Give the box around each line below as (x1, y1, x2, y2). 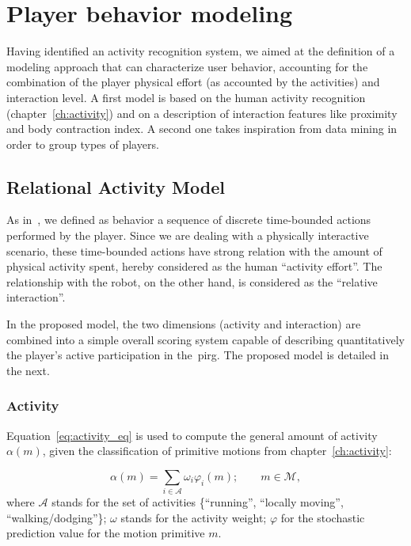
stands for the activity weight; (120, 509, 267, 525)
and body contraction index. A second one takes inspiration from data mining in (6, 120, 398, 137)
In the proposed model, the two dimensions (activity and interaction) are (6, 316, 361, 332)
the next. (6, 362, 50, 378)
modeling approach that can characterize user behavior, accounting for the (6, 58, 368, 74)
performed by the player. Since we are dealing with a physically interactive (6, 227, 369, 244)
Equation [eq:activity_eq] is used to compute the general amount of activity (6, 427, 378, 443)
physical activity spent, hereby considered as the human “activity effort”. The (6, 258, 382, 275)
